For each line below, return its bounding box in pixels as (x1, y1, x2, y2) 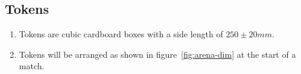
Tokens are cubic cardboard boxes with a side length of (19, 28, 223, 40)
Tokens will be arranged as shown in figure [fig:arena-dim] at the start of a (19, 48, 296, 60)
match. (19, 60, 45, 72)
